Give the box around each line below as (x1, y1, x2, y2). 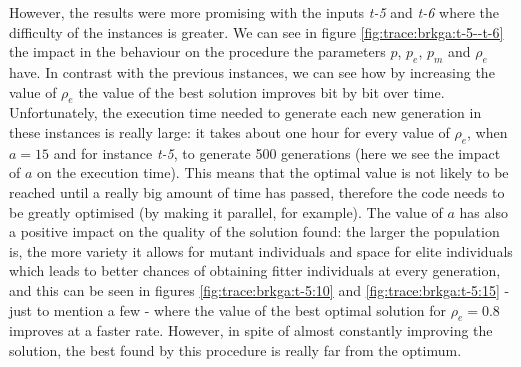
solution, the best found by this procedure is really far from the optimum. (9, 339, 462, 360)
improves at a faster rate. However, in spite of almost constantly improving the (9, 320, 493, 341)
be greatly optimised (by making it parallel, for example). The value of (9, 201, 443, 222)
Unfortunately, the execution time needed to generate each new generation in (9, 102, 482, 123)
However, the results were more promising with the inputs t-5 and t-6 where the (9, 2, 499, 22)
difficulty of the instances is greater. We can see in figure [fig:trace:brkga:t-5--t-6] (9, 21, 504, 42)
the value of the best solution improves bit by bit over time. (78, 81, 445, 102)
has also (459, 201, 508, 222)
